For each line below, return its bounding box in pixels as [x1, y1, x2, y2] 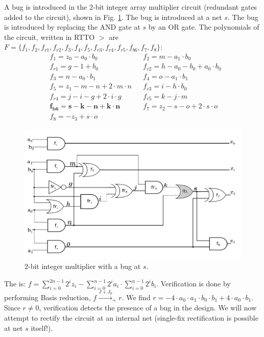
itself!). [31, 322, 53, 333]
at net [4, 322, 23, 333]
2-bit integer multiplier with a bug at [25, 261, 141, 272]
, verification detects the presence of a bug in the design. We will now [39, 302, 257, 313]
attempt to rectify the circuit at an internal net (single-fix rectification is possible [4, 312, 258, 323]
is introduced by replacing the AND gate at [4, 21, 140, 32]
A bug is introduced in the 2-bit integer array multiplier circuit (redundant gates [4, 2, 257, 12]
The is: [4, 278, 26, 289]
